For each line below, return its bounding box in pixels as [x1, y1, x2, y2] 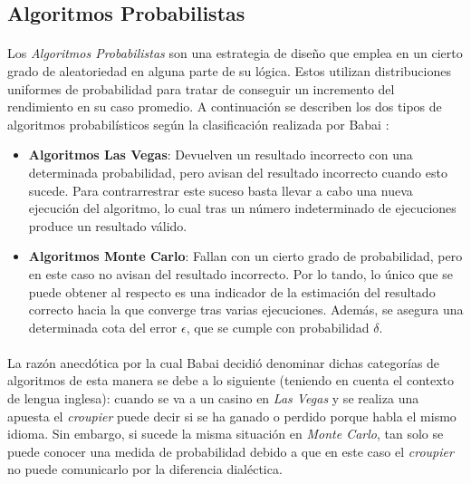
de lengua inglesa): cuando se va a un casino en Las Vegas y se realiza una [7, 389, 419, 408]
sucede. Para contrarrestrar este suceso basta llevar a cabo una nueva [28, 180, 413, 199]
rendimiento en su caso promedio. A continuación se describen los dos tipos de [7, 97, 442, 116]
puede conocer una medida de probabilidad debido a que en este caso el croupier [7, 441, 454, 460]
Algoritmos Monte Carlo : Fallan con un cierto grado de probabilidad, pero [28, 247, 463, 266]
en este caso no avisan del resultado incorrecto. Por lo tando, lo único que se [28, 264, 453, 283]
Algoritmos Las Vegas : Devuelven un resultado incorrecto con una [28, 145, 413, 164]
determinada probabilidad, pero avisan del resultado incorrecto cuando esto [28, 162, 447, 181]
